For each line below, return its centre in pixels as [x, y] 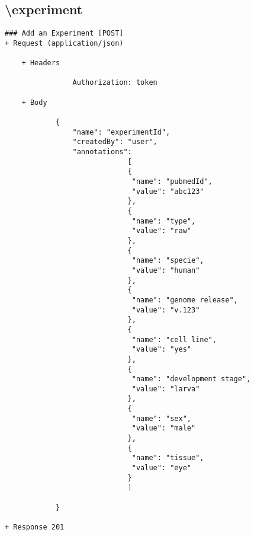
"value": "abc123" [168, 191]
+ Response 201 [35, 527]
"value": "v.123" [166, 310]
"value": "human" [166, 270]
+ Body [34, 102]
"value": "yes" [161, 350]
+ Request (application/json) [64, 43]
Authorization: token [115, 83]
